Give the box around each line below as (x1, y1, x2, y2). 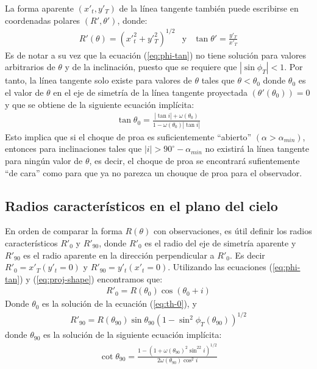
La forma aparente (5, 2, 74, 14)
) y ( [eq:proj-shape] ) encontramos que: (20, 272, 163, 285)
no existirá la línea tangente (205, 142, 309, 155)
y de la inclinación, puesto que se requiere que (65, 60, 237, 73)
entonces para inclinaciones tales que (5, 142, 142, 155)
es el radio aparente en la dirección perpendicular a (23, 248, 215, 261)
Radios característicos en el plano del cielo (5, 196, 278, 215)
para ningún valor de (5, 154, 83, 167)
